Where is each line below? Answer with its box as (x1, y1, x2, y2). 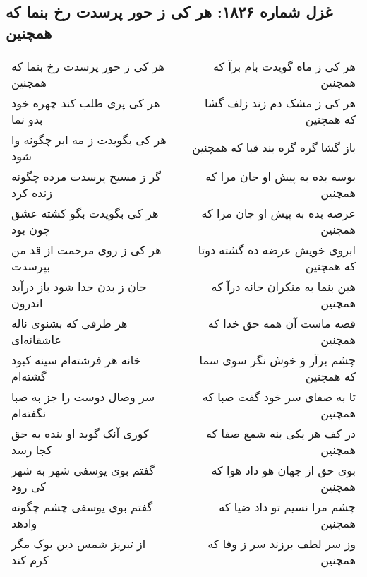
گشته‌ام (11, 367, 47, 384)
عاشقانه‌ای (11, 331, 61, 347)
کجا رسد (11, 441, 52, 458)
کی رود (11, 477, 46, 494)
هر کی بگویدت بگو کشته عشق (11, 204, 159, 221)
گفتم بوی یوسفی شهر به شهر (11, 461, 155, 478)
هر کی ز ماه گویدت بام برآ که (212, 57, 356, 74)
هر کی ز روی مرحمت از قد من (11, 241, 162, 258)
